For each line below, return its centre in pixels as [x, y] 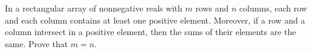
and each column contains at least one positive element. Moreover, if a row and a [155, 20]
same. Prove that [37, 43]
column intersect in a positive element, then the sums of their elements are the [151, 32]
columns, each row [273, 8]
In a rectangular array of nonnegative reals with [94, 8]
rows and [212, 8]
